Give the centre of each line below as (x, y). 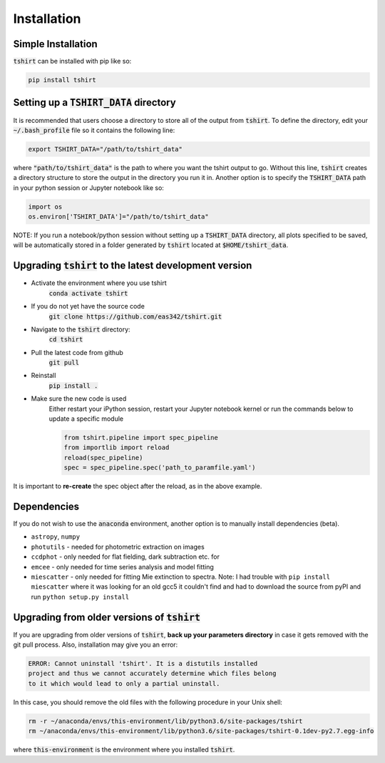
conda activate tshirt (88, 293)
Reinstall (43, 376)
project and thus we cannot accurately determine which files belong (152, 674)
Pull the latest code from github (77, 352)
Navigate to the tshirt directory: (81, 329)
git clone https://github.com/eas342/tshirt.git (135, 316)
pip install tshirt (62, 80)
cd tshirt (66, 340)
